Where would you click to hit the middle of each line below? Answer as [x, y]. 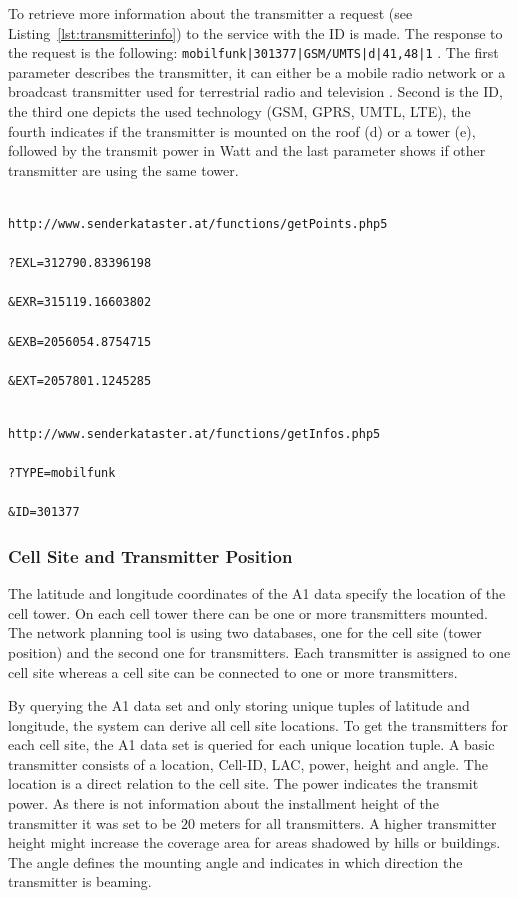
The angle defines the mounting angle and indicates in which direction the [235, 861]
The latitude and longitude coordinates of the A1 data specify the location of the [257, 593]
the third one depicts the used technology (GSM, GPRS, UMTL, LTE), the [239, 111]
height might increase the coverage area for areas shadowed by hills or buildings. [254, 842]
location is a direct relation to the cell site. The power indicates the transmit [243, 783]
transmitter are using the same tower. [123, 169]
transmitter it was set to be [92, 822]
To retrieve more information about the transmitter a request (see [210, 13]
